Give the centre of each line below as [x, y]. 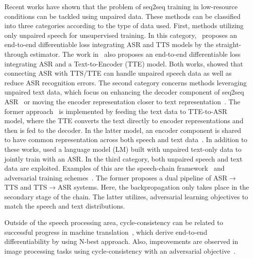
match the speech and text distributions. [65, 206]
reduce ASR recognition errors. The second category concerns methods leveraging [126, 82]
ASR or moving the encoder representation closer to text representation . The [122, 101]
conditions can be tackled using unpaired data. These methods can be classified [123, 16]
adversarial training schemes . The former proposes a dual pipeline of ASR [116, 177]
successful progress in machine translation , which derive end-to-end [106, 232]
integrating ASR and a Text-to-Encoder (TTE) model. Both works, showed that [124, 63]
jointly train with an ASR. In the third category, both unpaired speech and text [124, 158]
